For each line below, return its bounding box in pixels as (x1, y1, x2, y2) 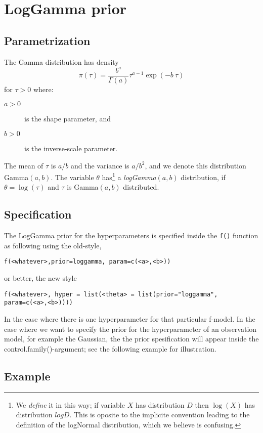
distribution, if (181, 171, 226, 182)
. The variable (51, 171, 94, 182)
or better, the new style (4, 273, 77, 283)
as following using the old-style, (4, 240, 102, 250)
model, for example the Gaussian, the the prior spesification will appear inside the (4, 333, 259, 344)
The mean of (4, 160, 43, 170)
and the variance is (70, 160, 129, 170)
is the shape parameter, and (24, 113, 111, 124)
